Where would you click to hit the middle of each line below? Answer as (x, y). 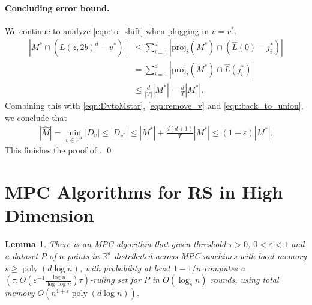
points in (83, 255)
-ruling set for (115, 279)
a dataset (22, 255)
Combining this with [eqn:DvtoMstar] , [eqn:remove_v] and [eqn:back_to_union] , (154, 106)
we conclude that (36, 118)
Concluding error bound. (57, 8)
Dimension (49, 215)
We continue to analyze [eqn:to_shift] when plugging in (107, 30)
